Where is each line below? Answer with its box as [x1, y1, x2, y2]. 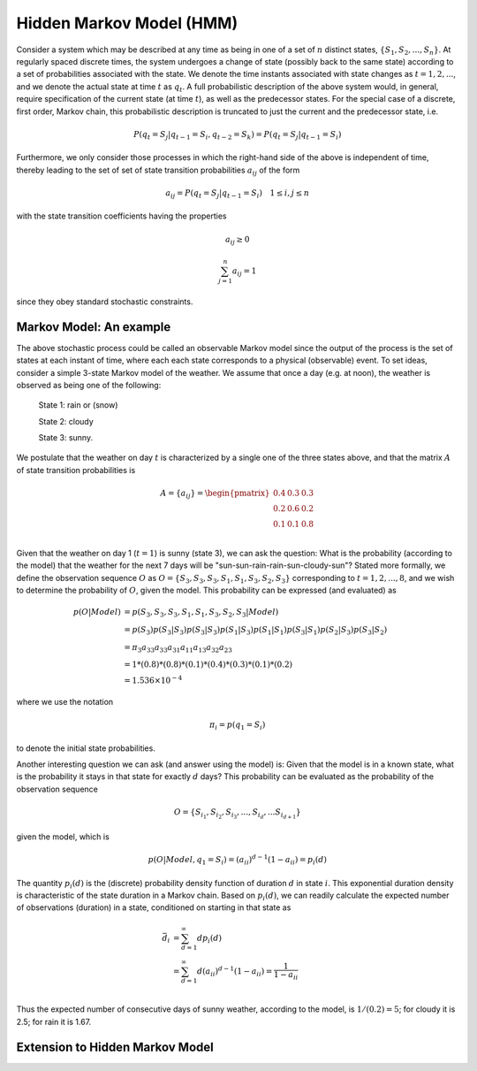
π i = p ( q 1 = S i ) [208, 720, 266, 731]
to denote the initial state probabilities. [16, 743, 156, 754]
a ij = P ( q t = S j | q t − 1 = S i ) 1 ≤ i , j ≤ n [164, 187, 310, 200]
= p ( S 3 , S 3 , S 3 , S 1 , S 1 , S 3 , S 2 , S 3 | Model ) [124, 607, 279, 619]
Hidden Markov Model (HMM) [16, 13, 238, 33]
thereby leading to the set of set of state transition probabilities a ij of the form [16, 164, 300, 177]
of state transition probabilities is [16, 464, 136, 475]
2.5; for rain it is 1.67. [16, 1016, 92, 1027]
